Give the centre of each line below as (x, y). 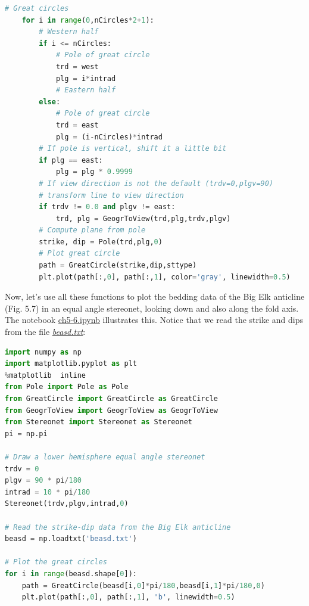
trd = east (77, 125)
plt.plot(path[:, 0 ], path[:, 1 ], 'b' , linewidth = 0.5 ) (128, 597)
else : (50, 102)
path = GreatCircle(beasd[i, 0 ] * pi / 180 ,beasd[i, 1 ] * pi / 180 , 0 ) (143, 585)
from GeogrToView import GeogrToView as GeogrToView (111, 410)
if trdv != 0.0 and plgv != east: (107, 207)
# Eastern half (86, 90)
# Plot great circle (79, 254)
